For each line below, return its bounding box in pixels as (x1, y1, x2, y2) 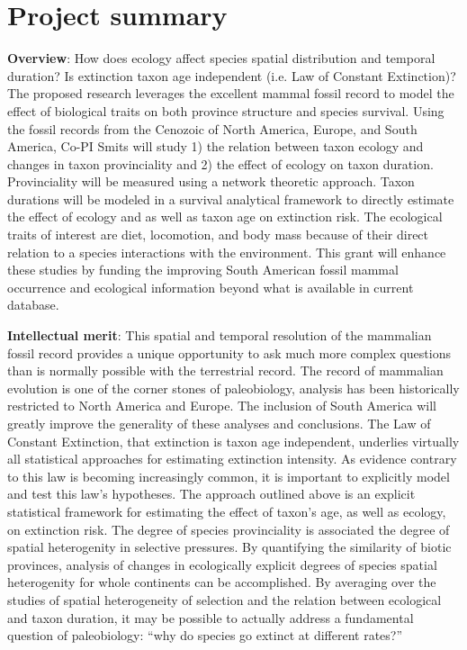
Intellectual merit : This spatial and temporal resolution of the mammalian (7, 326, 432, 345)
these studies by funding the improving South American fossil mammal (7, 260, 399, 279)
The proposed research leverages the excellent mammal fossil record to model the (7, 84, 454, 103)
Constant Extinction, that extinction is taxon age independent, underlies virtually (7, 431, 460, 450)
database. (7, 295, 59, 314)
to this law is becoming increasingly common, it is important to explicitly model (7, 466, 450, 485)
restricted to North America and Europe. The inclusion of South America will (7, 396, 436, 415)
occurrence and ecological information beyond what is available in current (7, 277, 414, 296)
